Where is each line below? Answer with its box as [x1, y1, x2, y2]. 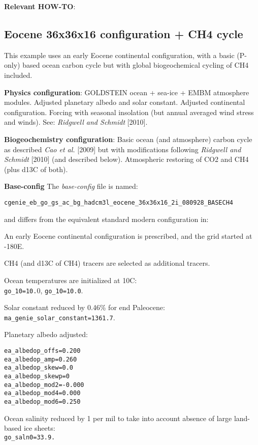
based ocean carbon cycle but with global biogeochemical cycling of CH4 [22, 60, 249, 70]
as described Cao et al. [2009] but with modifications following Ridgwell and [4, 144, 241, 154]
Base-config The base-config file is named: [4, 181, 138, 191]
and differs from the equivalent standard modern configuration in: [4, 213, 209, 224]
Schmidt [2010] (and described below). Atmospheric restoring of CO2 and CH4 [4, 154, 249, 164]
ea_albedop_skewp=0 [4, 373, 70, 380]
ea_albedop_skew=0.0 [4, 364, 74, 372]
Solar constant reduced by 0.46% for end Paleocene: [4, 302, 165, 313]
